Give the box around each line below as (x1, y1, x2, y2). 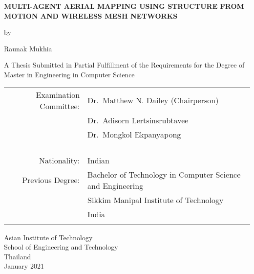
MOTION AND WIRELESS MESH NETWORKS (4, 10, 178, 21)
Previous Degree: (22, 174, 80, 186)
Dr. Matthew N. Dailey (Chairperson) (87, 94, 219, 106)
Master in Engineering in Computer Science (4, 69, 135, 79)
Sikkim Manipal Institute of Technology (87, 194, 224, 205)
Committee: (40, 100, 80, 112)
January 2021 (4, 261, 44, 271)
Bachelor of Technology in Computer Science (87, 168, 241, 180)
